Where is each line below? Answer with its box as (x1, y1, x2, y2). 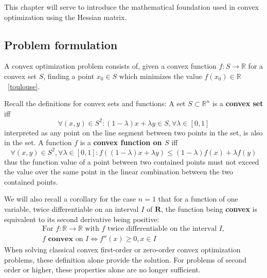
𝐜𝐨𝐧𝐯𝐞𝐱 (48, 235, 73, 243)
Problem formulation (4, 36, 118, 52)
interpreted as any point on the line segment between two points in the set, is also (4, 127, 263, 137)
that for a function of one (158, 193, 238, 204)
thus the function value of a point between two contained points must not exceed (4, 156, 259, 167)
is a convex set (212, 98, 263, 109)
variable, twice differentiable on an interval (4, 203, 139, 214)
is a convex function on (80, 137, 162, 148)
